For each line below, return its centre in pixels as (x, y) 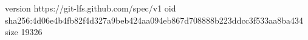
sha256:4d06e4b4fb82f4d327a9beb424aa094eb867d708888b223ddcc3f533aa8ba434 (154, 20)
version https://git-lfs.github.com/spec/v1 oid (91, 8)
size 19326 (24, 32)
